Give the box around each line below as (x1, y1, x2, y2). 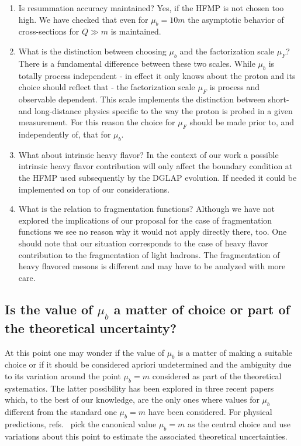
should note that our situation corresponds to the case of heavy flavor (18, 236, 268, 249)
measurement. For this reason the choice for (18, 116, 175, 128)
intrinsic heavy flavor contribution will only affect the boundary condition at (18, 160, 293, 172)
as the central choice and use (187, 418, 290, 430)
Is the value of (5, 300, 93, 318)
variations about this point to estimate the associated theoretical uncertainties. (5, 430, 288, 442)
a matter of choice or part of (113, 300, 290, 318)
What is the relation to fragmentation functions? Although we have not (18, 203, 275, 215)
